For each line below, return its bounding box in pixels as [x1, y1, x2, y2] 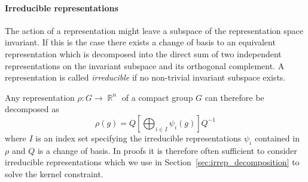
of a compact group [121, 91, 193, 103]
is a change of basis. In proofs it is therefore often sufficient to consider [37, 144, 297, 156]
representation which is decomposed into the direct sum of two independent [5, 47, 282, 60]
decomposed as [5, 103, 59, 115]
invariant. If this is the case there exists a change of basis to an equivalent [5, 36, 276, 48]
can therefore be [205, 91, 264, 103]
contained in [254, 131, 300, 144]
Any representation [5, 91, 75, 103]
